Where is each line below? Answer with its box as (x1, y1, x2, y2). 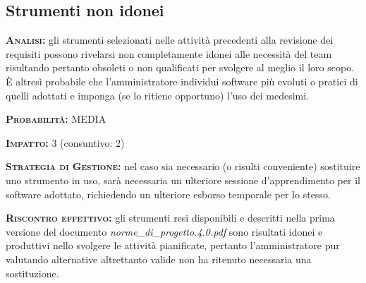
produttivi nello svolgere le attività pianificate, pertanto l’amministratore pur (6, 238, 340, 253)
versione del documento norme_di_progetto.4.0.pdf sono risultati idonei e (6, 224, 323, 239)
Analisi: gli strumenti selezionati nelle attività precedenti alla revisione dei (6, 32, 334, 47)
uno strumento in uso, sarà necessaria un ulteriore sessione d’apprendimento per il (6, 172, 360, 187)
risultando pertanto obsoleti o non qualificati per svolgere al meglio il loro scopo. (6, 60, 355, 75)
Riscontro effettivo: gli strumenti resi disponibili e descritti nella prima (6, 210, 335, 225)
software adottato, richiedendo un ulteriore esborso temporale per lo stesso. (6, 186, 331, 201)
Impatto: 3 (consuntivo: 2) (6, 135, 125, 150)
